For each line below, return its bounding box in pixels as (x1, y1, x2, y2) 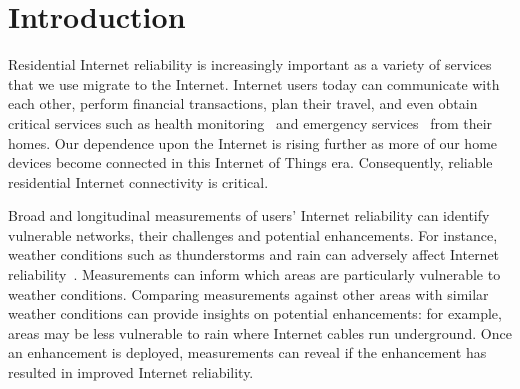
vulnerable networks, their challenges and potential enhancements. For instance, (8, 224, 498, 245)
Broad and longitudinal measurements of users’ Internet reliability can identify (8, 205, 490, 226)
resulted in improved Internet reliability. (8, 362, 254, 383)
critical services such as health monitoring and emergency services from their (8, 112, 493, 133)
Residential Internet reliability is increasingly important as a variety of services (8, 54, 492, 75)
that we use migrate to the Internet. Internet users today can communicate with (8, 73, 500, 94)
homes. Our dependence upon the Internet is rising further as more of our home (8, 132, 498, 153)
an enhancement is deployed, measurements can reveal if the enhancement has (8, 342, 487, 363)
